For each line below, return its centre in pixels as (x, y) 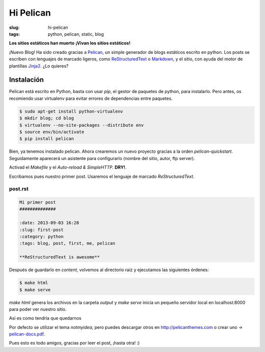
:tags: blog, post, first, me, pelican (67, 243)
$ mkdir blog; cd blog (47, 118)
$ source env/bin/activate (52, 132)
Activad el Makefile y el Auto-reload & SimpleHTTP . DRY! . (68, 167)
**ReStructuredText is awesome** (60, 257)
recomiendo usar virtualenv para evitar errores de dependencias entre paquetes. (91, 98)
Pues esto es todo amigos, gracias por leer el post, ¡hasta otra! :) (74, 343)
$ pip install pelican (47, 139)
